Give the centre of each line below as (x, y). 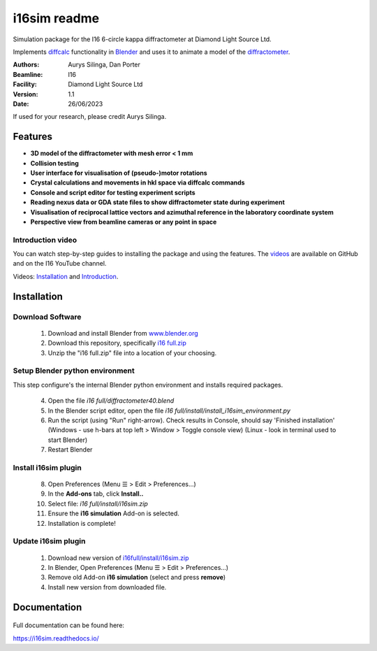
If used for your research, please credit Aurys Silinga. (90, 117)
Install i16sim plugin (47, 467)
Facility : (25, 85)
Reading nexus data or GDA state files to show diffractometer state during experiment (158, 202)
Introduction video (45, 240)
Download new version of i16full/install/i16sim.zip (118, 558)
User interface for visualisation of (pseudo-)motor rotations (119, 173)
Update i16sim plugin (49, 541)
